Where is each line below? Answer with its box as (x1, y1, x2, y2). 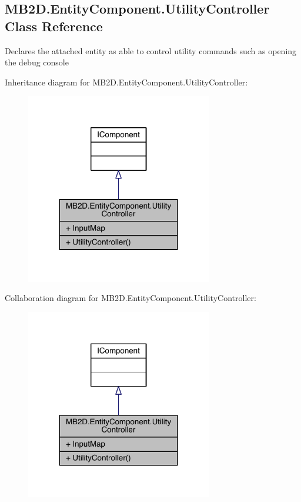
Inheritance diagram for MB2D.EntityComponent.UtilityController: (5, 75, 248, 88)
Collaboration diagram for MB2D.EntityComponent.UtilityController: (5, 292, 256, 304)
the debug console (5, 56, 69, 68)
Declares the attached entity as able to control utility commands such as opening (5, 44, 297, 57)
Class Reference (5, 16, 103, 35)
